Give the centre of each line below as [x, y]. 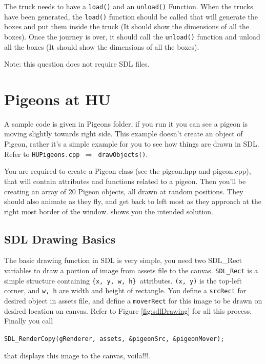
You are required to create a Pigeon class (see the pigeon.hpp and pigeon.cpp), [128, 171]
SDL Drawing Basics [60, 239]
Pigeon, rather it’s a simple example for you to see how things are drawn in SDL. [132, 144]
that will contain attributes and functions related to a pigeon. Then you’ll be [125, 181]
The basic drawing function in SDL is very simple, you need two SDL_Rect [123, 260]
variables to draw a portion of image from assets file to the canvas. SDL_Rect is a [131, 270]
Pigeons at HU [58, 99]
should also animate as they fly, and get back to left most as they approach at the [133, 201]
